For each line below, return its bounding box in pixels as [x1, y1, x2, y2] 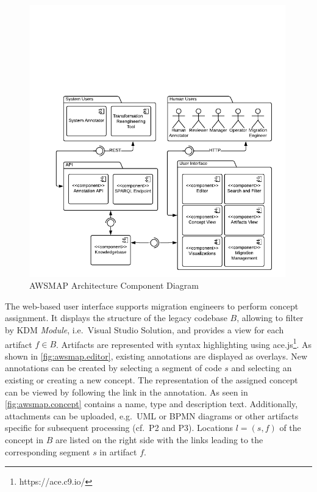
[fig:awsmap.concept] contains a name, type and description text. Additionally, [5, 397, 298, 410]
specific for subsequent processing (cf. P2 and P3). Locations [5, 421, 233, 434]
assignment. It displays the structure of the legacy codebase [5, 311, 227, 324]
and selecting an [231, 361, 292, 374]
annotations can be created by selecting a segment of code [5, 361, 222, 374]
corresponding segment [5, 445, 90, 458]
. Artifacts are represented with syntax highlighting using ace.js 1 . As [56, 336, 312, 350]
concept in [5, 433, 43, 446]
